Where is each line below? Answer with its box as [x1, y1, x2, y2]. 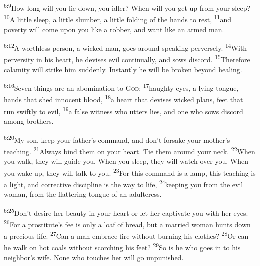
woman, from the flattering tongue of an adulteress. [4, 189, 162, 199]
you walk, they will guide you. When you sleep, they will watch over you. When [4, 156, 248, 166]
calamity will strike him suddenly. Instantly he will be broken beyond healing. [4, 64, 242, 74]
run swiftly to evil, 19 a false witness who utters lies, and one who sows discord [4, 104, 243, 116]
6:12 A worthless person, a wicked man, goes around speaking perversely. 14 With [4, 41, 247, 53]
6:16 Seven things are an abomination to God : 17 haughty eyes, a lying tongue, [4, 81, 239, 93]
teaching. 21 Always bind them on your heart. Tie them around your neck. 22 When [4, 144, 255, 156]
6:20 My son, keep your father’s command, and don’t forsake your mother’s [4, 133, 230, 145]
